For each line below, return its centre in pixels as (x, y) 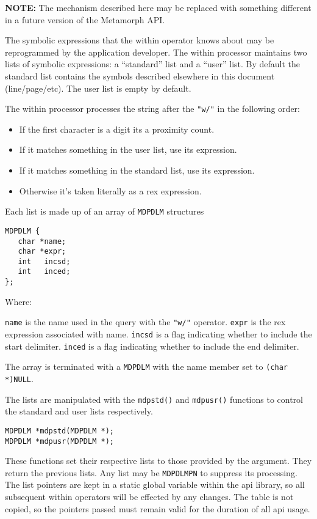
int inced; (44, 272)
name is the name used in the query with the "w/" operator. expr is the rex (145, 322)
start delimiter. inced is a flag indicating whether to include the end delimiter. (152, 346)
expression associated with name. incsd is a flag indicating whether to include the (158, 334)
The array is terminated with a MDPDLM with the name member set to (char (147, 366)
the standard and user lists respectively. (79, 411)
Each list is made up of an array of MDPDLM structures (105, 211)
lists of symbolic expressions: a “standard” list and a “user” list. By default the (153, 64)
